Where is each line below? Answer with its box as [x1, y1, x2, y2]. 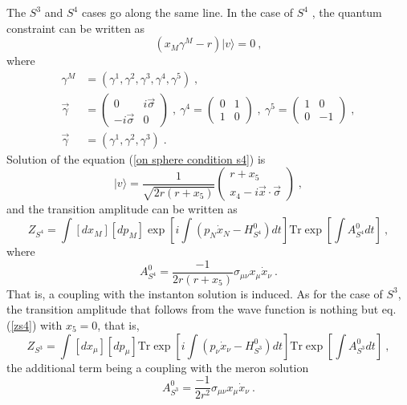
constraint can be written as [6, 19, 145, 36]
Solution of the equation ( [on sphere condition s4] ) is [6, 150, 266, 167]
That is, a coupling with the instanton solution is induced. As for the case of [6, 285, 383, 302]
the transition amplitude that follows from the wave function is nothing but [6, 301, 379, 318]
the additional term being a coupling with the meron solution [6, 358, 309, 375]
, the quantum [311, 4, 382, 20]
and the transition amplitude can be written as [6, 200, 238, 217]
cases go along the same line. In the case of [81, 4, 294, 20]
